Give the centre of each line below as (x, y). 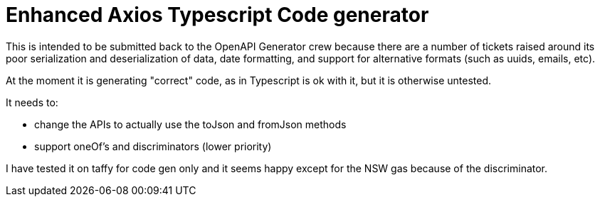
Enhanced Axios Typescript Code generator (217, 15)
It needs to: (32, 102)
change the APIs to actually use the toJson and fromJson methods (190, 124)
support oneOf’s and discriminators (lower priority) (153, 146)
